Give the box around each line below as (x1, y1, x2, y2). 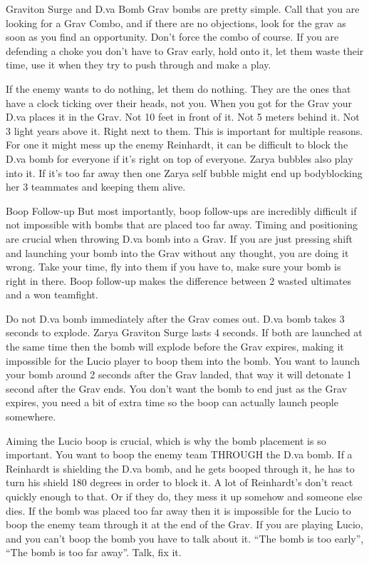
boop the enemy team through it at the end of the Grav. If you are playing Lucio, (6, 517, 363, 532)
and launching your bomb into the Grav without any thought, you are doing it (6, 245, 349, 260)
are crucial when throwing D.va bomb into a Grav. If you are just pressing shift (6, 231, 353, 246)
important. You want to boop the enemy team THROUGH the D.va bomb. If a (6, 447, 353, 462)
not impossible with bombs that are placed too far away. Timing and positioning (6, 217, 358, 232)
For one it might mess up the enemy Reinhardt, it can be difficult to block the (6, 137, 348, 152)
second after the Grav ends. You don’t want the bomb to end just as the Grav (6, 381, 347, 396)
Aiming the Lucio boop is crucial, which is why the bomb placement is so (6, 433, 326, 448)
